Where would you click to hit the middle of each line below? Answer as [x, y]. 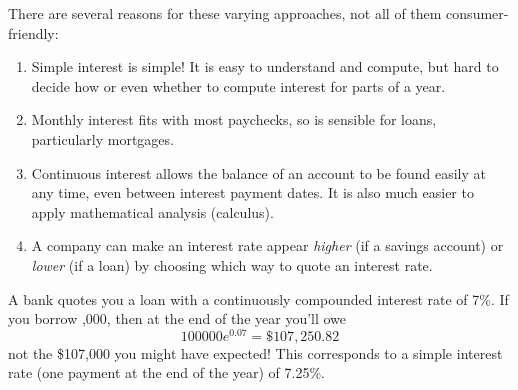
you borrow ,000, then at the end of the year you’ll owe [177, 318]
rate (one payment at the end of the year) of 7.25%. [167, 372]
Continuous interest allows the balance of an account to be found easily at [258, 172]
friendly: [33, 32]
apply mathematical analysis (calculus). [152, 211]
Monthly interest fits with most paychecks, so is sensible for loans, [234, 119]
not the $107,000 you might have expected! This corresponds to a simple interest [255, 352]
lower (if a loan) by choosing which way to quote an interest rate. [232, 264]
